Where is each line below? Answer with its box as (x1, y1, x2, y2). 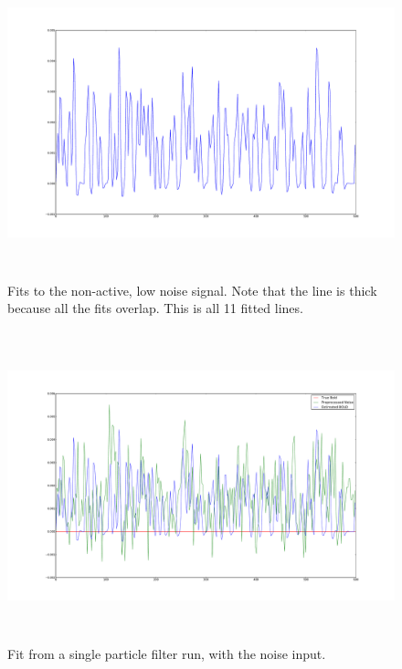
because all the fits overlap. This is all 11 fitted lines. (7, 298, 303, 318)
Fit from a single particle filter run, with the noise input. (7, 643, 326, 663)
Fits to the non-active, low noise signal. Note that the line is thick (7, 280, 377, 299)
